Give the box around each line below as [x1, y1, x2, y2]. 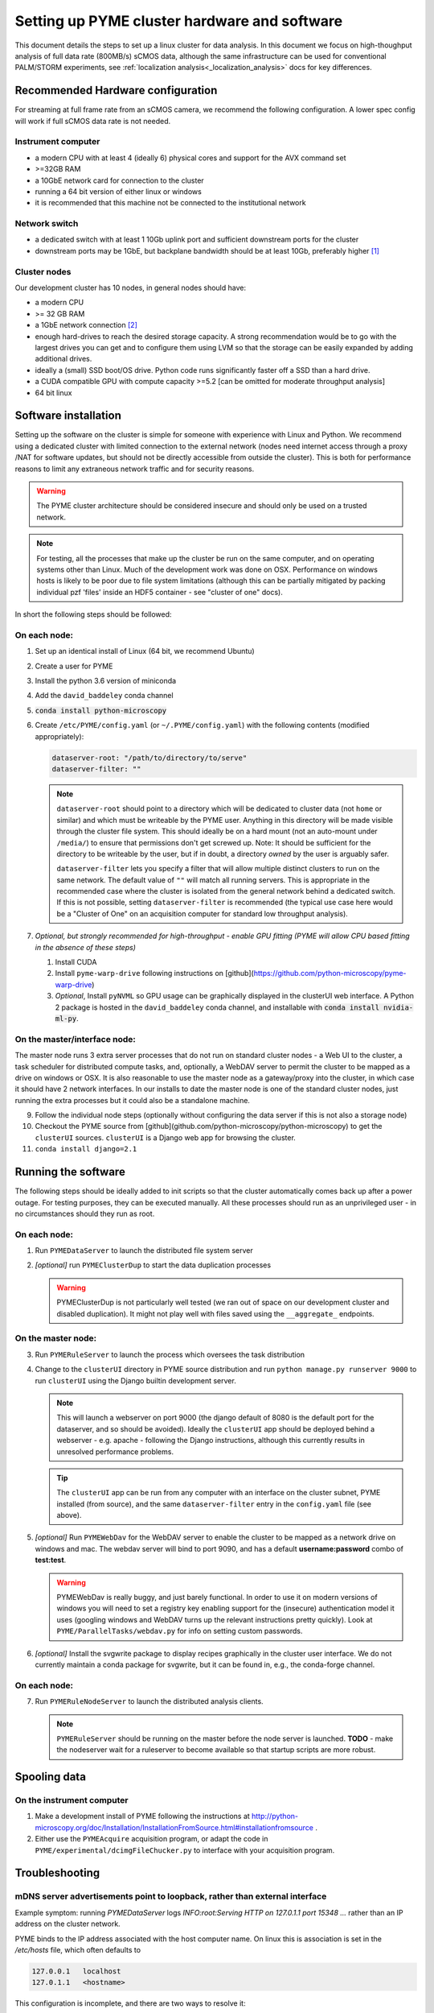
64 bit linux [35, 387, 72, 398]
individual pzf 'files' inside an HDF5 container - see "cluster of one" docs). [36, 587, 283, 597]
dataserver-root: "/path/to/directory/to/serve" [51, 753, 248, 763]
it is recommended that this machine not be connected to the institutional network [35, 198, 306, 208]
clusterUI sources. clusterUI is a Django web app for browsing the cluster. [35, 1132, 297, 1143]
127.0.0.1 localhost [31, 1966, 121, 1976]
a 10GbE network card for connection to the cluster [35, 176, 204, 185]
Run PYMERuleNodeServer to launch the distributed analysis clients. [35, 1697, 264, 1706]
